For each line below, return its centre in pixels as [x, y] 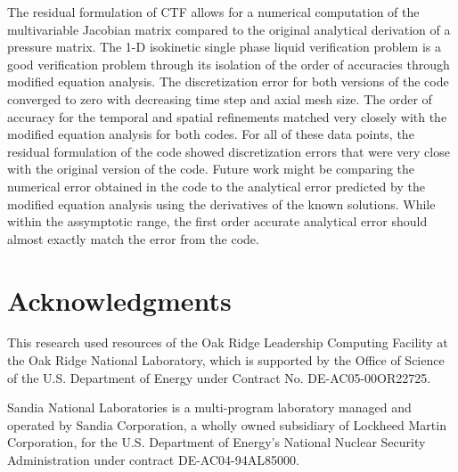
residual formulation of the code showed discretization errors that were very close [229, 151]
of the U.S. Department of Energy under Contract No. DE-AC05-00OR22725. [219, 377]
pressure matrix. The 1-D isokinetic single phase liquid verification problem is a [224, 47]
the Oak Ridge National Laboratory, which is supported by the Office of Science [226, 360]
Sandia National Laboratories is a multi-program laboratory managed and [209, 407]
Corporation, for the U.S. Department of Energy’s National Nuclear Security [217, 442]
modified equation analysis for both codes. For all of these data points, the [211, 134]
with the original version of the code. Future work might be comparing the [211, 169]
